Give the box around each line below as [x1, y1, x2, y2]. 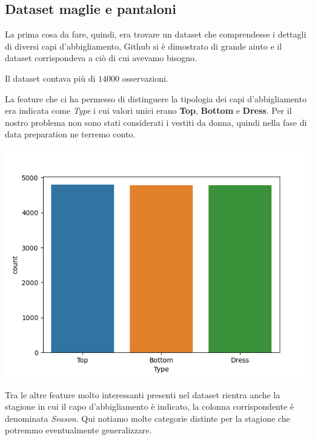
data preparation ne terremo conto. [5, 128, 136, 140]
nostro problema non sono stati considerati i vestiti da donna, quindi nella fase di [5, 116, 307, 128]
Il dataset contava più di [5, 71, 96, 84]
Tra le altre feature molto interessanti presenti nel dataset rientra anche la [5, 388, 280, 401]
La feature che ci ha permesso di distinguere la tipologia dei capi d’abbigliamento [5, 92, 307, 105]
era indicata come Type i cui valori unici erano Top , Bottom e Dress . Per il [5, 104, 292, 117]
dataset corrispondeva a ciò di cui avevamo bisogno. [5, 51, 197, 64]
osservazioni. [122, 71, 168, 84]
